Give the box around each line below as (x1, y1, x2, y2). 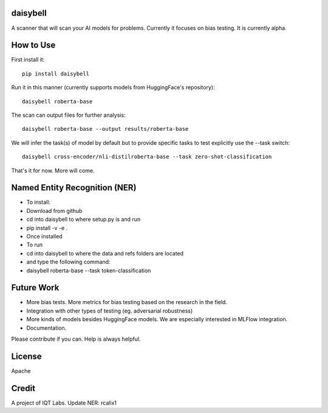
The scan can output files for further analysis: (11, 111, 126, 119)
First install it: (11, 56, 45, 63)
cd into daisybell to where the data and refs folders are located (26, 249, 184, 257)
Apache (11, 367, 31, 374)
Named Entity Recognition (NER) (11, 182, 137, 193)
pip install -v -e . (26, 224, 68, 231)
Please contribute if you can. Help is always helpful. (11, 335, 141, 343)
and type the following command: (26, 259, 111, 266)
